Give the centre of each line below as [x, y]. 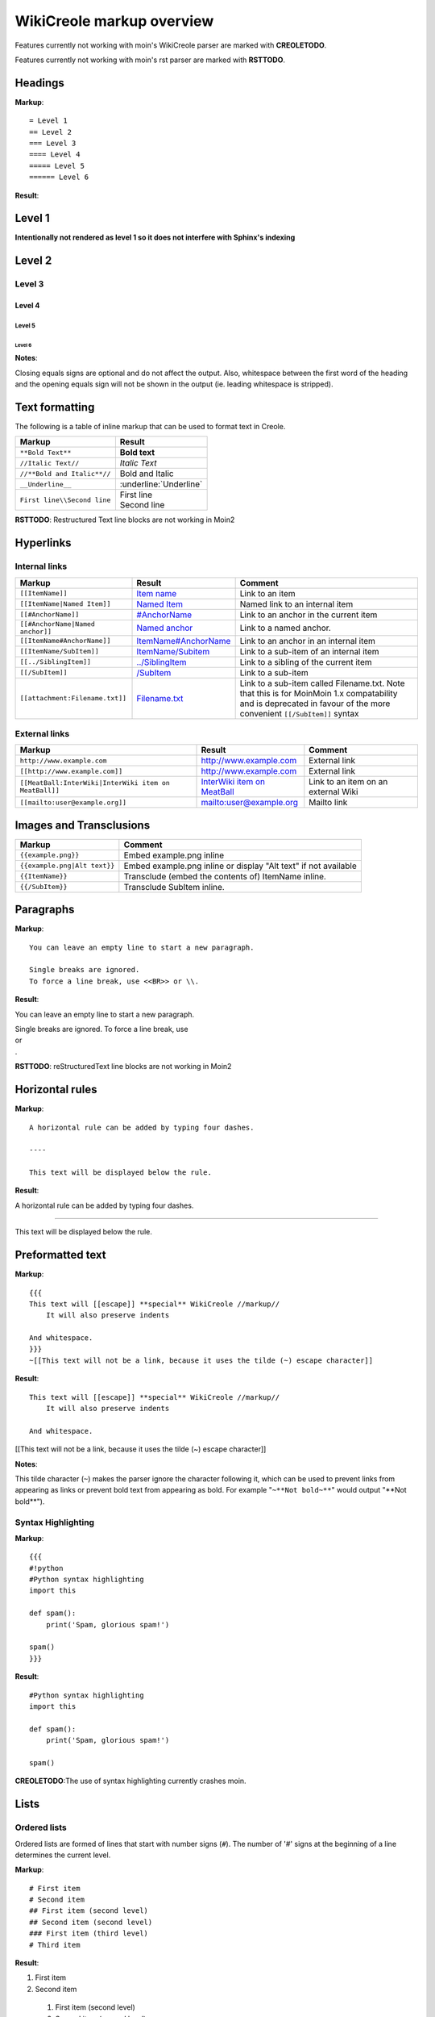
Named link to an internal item [296, 603]
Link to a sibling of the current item [306, 662]
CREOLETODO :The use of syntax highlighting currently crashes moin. [130, 1781]
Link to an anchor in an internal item [308, 641]
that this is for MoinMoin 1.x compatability [319, 693]
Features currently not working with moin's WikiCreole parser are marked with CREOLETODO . [171, 45]
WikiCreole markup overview [114, 21]
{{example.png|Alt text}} [67, 866]
